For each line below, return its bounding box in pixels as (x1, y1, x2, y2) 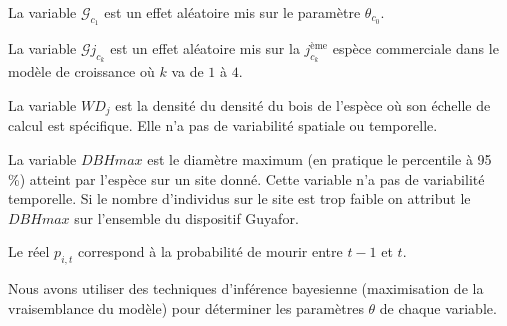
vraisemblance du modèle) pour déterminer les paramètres (8, 297, 364, 318)
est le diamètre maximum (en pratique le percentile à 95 (147, 149, 492, 170)
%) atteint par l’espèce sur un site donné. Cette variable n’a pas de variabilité (8, 168, 485, 189)
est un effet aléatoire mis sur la (110, 38, 300, 59)
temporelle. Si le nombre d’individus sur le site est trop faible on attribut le (8, 188, 471, 209)
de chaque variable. (379, 297, 497, 318)
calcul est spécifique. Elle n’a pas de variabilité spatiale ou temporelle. (8, 115, 438, 136)
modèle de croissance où (8, 61, 155, 82)
